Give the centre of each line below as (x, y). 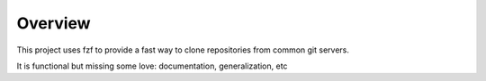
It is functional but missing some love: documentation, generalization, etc (152, 66)
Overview (54, 23)
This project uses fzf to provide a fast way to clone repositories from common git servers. (183, 50)
